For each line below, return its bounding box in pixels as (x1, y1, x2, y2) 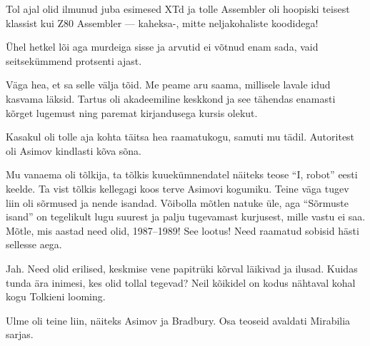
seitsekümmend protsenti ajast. (6, 53, 142, 68)
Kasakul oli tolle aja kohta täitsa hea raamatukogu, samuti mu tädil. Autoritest (6, 129, 355, 144)
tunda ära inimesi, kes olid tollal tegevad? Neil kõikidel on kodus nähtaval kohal (6, 275, 356, 290)
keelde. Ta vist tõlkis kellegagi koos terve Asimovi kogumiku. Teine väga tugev (6, 180, 349, 195)
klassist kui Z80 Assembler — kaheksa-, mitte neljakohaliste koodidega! (6, 15, 319, 30)
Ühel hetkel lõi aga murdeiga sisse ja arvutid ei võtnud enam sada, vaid (6, 39, 319, 54)
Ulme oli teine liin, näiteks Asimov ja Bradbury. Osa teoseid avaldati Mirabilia (6, 312, 351, 327)
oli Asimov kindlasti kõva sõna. (6, 143, 142, 158)
